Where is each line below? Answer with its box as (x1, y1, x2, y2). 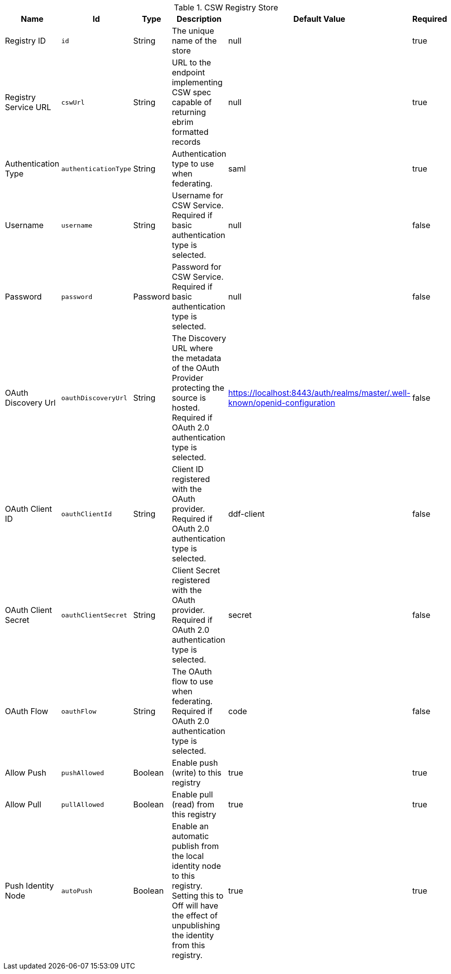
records (172, 137, 201, 147)
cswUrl (61, 98, 85, 106)
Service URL (5, 102, 51, 112)
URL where (172, 343, 213, 353)
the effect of (172, 911, 218, 920)
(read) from (172, 799, 214, 809)
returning (172, 107, 206, 117)
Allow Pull (5, 799, 42, 809)
